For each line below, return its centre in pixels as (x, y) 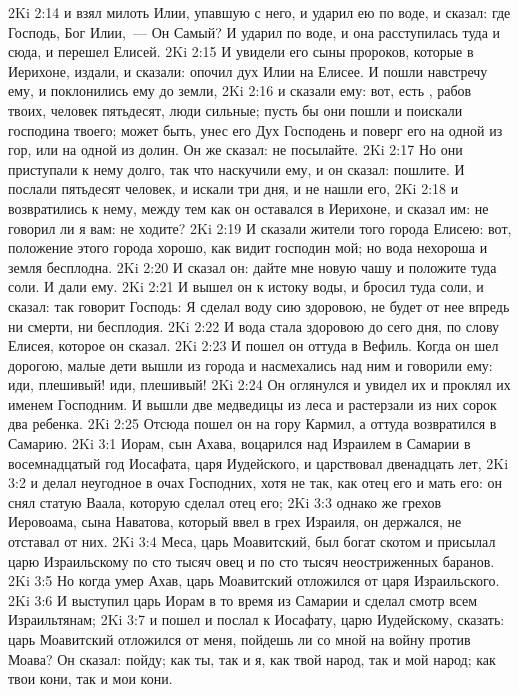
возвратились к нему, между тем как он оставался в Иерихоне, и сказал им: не (248, 207)
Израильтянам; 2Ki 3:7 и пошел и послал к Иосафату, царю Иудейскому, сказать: (256, 619)
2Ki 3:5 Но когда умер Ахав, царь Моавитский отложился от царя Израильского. (254, 580)
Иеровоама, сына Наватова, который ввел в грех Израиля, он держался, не (235, 521)
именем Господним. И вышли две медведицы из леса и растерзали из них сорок (252, 403)
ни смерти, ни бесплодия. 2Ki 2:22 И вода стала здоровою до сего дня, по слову (254, 325)
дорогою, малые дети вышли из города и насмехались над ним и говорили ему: (250, 364)
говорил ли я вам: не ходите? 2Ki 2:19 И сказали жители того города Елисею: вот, (260, 227)
